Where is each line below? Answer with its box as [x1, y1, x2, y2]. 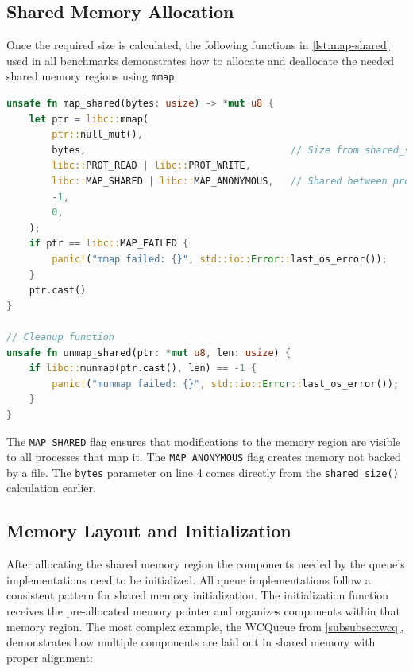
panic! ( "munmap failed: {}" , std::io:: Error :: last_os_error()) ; [52, 378, 399, 390]
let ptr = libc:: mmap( [29, 113, 149, 125]
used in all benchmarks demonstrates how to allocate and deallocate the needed [6, 52, 395, 68]
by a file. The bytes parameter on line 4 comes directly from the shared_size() [6, 463, 399, 480]
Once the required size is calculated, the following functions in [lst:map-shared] [6, 37, 390, 53]
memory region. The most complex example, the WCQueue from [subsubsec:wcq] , [6, 618, 404, 634]
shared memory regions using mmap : [6, 68, 178, 84]
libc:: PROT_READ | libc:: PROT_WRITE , [52, 160, 251, 172]
